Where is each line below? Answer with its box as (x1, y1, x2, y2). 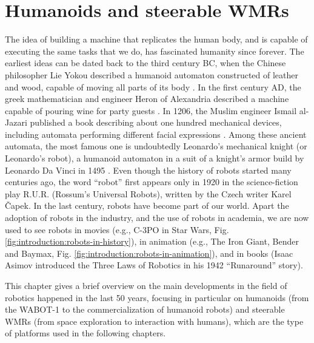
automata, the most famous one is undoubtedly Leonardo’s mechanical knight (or (5, 140, 307, 152)
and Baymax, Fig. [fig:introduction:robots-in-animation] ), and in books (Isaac (5, 246, 293, 259)
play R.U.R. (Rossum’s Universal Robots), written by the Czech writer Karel (5, 187, 292, 200)
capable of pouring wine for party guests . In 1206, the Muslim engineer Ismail (5, 104, 297, 117)
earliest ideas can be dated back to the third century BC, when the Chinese (5, 56, 286, 69)
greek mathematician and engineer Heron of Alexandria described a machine (5, 92, 289, 105)
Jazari (5, 116, 27, 129)
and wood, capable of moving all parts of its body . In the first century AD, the (5, 80, 301, 93)
